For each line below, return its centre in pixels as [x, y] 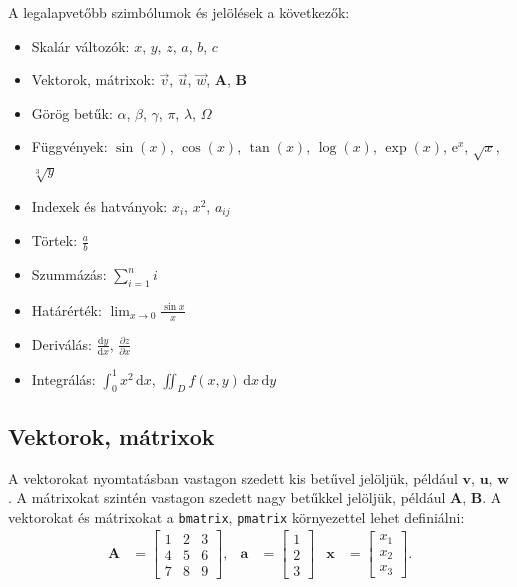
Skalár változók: [80, 45]
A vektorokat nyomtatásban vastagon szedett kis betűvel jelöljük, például [233, 477]
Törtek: [54, 240]
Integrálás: [63, 378]
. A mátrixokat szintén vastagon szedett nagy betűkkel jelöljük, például [227, 497]
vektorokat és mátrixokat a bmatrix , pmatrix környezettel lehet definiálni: [236, 516]
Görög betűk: [72, 112]
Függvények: [69, 146]
